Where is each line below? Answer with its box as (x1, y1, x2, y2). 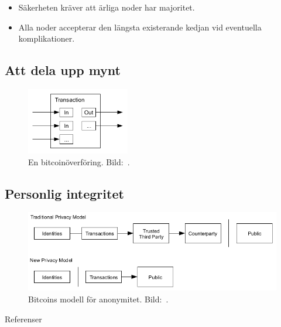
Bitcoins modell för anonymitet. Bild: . (28, 292, 169, 305)
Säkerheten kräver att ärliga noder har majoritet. (18, 1, 195, 13)
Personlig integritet (5, 184, 124, 202)
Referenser (5, 312, 42, 325)
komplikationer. (18, 32, 75, 45)
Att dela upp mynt (5, 61, 121, 79)
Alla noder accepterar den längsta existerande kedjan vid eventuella (18, 21, 262, 33)
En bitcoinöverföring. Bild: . (28, 155, 130, 168)
